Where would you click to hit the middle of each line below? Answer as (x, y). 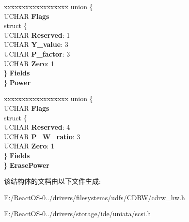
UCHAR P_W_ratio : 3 (42, 136)
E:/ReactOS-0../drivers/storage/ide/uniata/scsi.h (78, 214)
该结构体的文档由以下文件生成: (52, 181)
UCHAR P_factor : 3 (37, 53)
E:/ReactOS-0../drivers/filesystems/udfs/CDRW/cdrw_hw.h (94, 197)
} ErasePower (27, 165)
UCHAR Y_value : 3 (36, 44)
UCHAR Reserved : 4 (37, 127)
